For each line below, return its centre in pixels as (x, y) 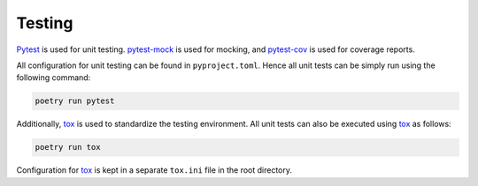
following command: (54, 78)
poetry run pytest (75, 101)
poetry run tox (68, 147)
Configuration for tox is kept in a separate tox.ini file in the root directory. (154, 170)
